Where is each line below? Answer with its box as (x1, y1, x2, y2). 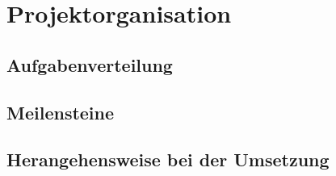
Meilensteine (6, 99, 115, 124)
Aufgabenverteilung (6, 52, 173, 77)
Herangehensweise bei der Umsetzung (6, 147, 330, 172)
